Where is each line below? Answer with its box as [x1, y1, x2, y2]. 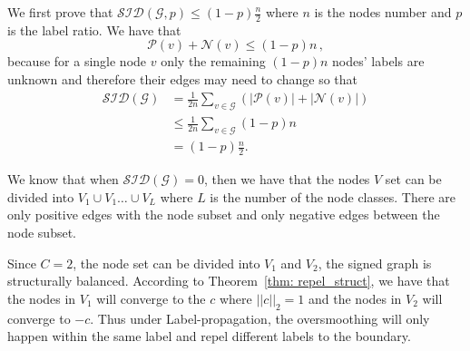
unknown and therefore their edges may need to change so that [7, 70, 358, 89]
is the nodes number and [314, 3, 452, 21]
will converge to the [96, 288, 206, 307]
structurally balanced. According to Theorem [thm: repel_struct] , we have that [7, 271, 450, 290]
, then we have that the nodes [203, 170, 370, 189]
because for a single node [7, 52, 147, 71]
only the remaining [161, 52, 266, 71]
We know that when [7, 170, 119, 189]
